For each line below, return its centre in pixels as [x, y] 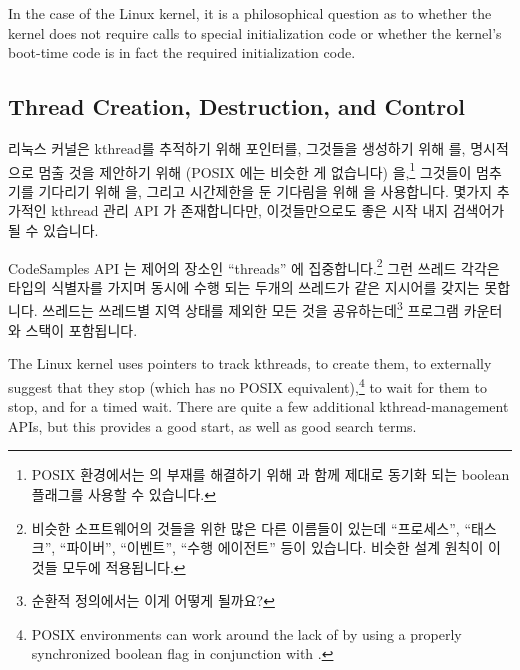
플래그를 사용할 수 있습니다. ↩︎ [123, 493]
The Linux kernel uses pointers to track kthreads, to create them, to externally [250, 363]
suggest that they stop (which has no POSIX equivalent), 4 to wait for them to [247, 385]
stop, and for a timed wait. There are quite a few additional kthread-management [258, 406]
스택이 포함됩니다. [81, 329]
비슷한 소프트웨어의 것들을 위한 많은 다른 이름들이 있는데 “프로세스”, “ [251, 527]
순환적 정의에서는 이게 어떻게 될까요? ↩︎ [153, 600]
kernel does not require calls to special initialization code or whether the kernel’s [255, 32]
